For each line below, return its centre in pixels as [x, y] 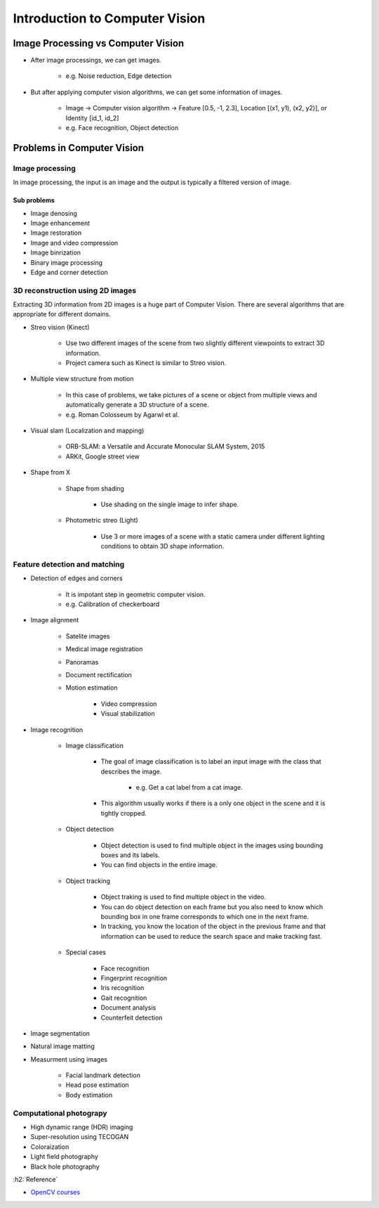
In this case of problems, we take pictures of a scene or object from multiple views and [191, 394]
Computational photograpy [60, 1113]
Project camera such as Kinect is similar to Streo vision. [146, 363]
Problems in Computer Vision [78, 148]
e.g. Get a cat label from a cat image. [189, 788]
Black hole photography [65, 1167]
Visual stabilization [128, 714]
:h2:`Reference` [35, 1179]
